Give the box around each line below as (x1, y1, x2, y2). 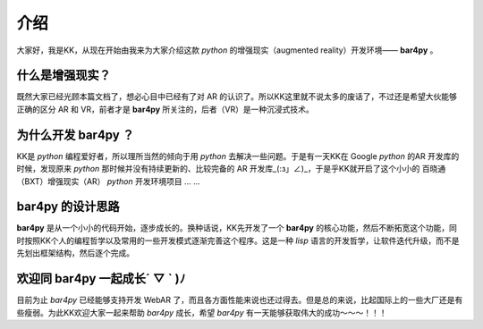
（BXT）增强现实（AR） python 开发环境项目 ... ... (16, 175, 200, 187)
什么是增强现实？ (16, 68, 111, 83)
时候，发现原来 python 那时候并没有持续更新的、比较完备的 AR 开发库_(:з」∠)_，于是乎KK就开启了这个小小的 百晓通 (16, 164, 446, 174)
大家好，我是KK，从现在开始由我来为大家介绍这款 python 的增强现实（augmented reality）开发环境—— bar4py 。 (16, 45, 438, 55)
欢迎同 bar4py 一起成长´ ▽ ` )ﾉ (16, 271, 186, 286)
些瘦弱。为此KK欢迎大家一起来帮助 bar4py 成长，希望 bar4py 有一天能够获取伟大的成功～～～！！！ (16, 307, 387, 317)
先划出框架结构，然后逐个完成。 (16, 248, 134, 258)
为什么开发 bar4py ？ (16, 127, 134, 142)
